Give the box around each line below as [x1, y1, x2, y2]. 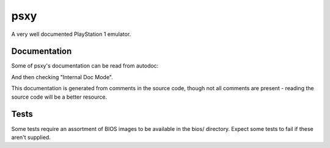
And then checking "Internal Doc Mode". [11, 73, 113, 80]
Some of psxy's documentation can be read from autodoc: [11, 62, 159, 69]
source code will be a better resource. [11, 93, 107, 100]
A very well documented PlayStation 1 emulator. [11, 30, 131, 38]
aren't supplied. [11, 133, 51, 141]
